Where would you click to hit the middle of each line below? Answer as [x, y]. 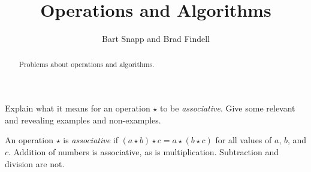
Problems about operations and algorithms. [87, 64]
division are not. [35, 163]
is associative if [90, 140]
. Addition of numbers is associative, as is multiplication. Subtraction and [144, 151]
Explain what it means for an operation [78, 108]
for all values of [244, 140]
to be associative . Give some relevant [227, 108]
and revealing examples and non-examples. [83, 120]
